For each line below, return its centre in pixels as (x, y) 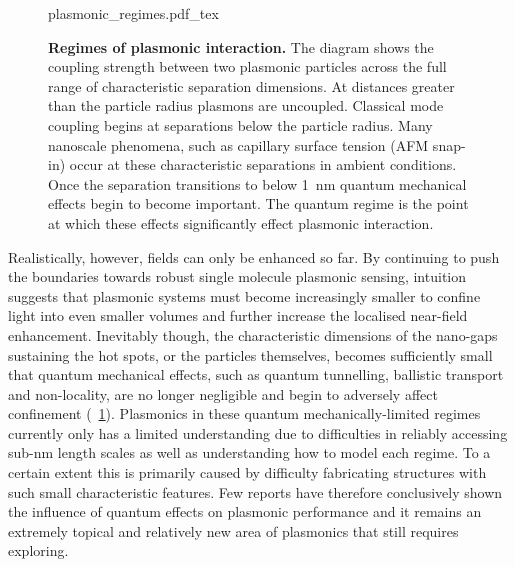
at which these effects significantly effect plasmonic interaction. (241, 222)
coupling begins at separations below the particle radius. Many (240, 124)
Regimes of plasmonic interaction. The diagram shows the (241, 46)
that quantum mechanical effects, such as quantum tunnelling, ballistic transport (256, 374)
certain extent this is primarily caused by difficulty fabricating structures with (247, 472)
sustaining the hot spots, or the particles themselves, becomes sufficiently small (250, 354)
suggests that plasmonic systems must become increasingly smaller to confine (244, 295)
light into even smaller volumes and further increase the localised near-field (238, 315)
